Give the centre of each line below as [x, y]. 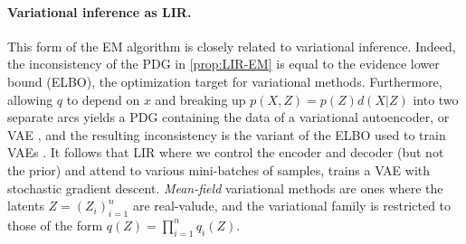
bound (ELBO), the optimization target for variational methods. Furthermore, [225, 81]
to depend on [103, 99]
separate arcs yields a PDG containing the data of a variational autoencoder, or [228, 117]
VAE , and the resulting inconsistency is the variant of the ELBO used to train [227, 134]
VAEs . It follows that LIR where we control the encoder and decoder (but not [226, 152]
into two [436, 99]
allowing [30, 99]
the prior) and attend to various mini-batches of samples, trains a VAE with [219, 169]
